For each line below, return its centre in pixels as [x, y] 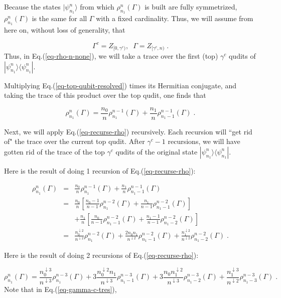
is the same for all [59, 18]
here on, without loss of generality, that [65, 30]
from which [97, 7]
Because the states [32, 7]
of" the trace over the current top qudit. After [75, 141]
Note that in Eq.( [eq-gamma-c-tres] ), [60, 289]
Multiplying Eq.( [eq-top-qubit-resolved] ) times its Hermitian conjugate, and [120, 85]
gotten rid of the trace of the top [54, 151]
